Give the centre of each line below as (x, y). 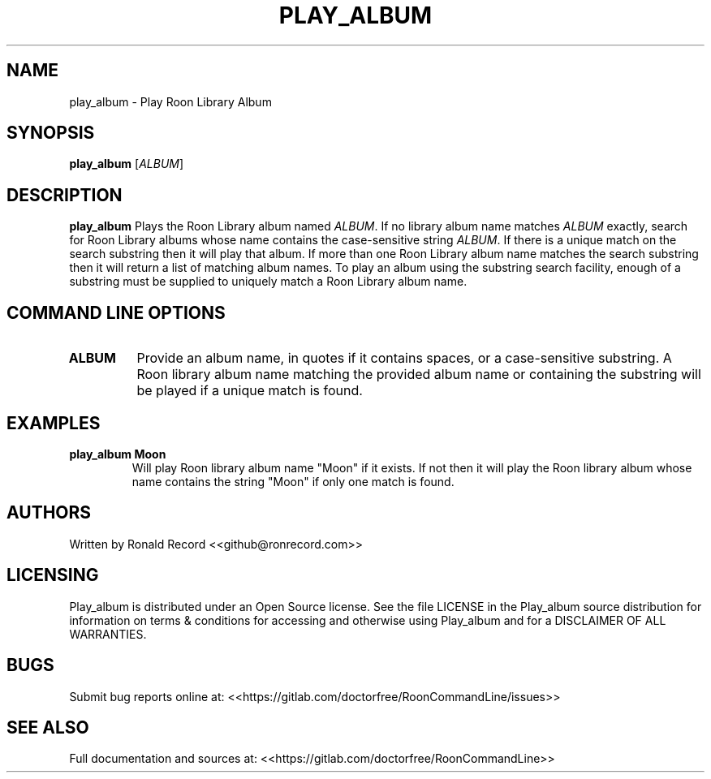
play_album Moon (118, 454)
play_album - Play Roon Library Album (170, 101)
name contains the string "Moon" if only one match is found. (293, 481)
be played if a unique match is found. (250, 391)
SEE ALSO (48, 727)
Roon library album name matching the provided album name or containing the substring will (419, 374)
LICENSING (53, 575)
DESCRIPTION (65, 195)
